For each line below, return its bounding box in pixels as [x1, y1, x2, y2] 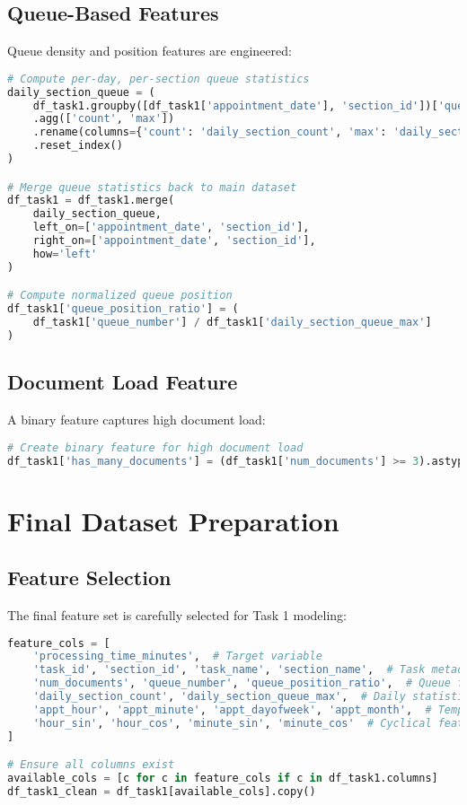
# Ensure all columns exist [7, 758, 175, 772]
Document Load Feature [7, 368, 238, 396]
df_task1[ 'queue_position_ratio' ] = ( [7, 302, 239, 316]
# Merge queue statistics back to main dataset [7, 180, 297, 194]
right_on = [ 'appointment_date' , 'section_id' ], [32, 234, 316, 248]
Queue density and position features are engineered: [7, 41, 292, 60]
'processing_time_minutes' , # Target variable [32, 650, 322, 663]
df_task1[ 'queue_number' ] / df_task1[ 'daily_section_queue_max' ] [32, 316, 432, 329]
